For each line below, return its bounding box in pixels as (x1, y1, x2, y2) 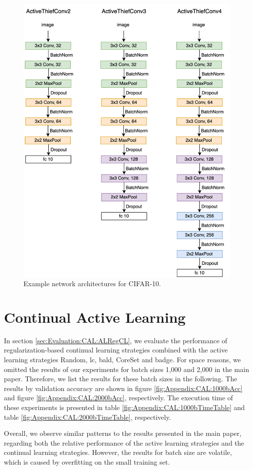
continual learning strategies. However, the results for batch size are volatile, (4, 447, 232, 457)
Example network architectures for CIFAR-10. (23, 278, 161, 289)
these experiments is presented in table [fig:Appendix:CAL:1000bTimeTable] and (4, 402, 245, 412)
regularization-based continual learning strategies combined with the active (4, 345, 228, 355)
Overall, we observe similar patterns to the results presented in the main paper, (4, 428, 242, 438)
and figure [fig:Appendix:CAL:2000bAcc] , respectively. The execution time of (4, 392, 233, 403)
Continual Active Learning (4, 307, 186, 327)
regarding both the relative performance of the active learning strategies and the (4, 437, 244, 448)
